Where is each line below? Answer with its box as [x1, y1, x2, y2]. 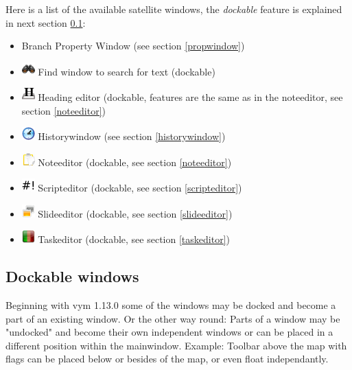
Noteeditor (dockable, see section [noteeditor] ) [38, 154, 232, 169]
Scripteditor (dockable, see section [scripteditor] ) [38, 181, 242, 195]
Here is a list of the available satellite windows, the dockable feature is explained [5, 2, 342, 16]
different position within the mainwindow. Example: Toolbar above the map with [5, 338, 347, 352]
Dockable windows [5, 266, 139, 287]
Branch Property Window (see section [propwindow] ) [21, 38, 245, 53]
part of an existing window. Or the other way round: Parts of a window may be [5, 311, 340, 325]
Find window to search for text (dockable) [38, 64, 215, 78]
